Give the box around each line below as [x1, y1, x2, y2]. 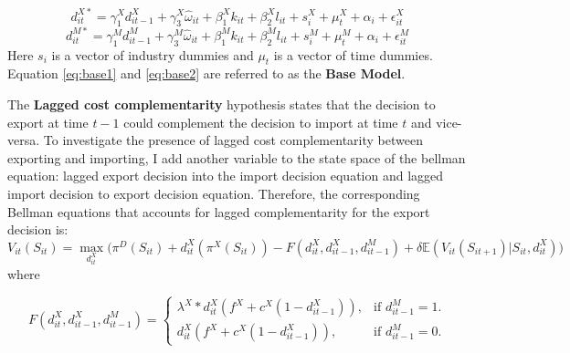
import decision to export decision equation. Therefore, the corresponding [7, 183, 420, 202]
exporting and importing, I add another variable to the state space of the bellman [7, 148, 466, 167]
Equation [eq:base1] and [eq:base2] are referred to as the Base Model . [7, 64, 406, 83]
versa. [7, 130, 40, 150]
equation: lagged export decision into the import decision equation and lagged [7, 166, 444, 185]
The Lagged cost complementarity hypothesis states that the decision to [7, 94, 436, 113]
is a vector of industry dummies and [51, 45, 254, 64]
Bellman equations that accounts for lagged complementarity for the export [7, 202, 430, 221]
